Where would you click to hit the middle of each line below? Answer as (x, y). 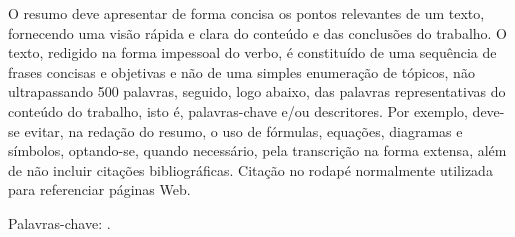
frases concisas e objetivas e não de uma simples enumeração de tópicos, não (241, 71)
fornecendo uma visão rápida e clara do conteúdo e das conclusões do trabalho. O (258, 32)
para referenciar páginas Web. (99, 189)
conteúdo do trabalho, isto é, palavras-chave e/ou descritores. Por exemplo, (238, 110)
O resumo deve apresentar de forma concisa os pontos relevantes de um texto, (246, 13)
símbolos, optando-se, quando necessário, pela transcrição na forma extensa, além (257, 150)
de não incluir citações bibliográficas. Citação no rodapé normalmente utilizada (250, 169)
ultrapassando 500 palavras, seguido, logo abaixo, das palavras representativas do (257, 91)
